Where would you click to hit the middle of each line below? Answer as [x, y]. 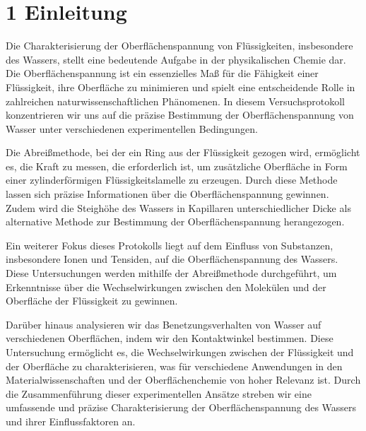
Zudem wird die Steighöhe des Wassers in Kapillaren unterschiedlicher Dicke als [178, 207]
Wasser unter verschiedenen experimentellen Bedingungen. [132, 128]
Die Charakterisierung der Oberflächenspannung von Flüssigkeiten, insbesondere [179, 46]
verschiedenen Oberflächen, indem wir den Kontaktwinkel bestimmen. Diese [170, 338]
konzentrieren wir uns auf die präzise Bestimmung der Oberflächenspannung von [180, 115]
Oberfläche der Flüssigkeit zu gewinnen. [92, 301]
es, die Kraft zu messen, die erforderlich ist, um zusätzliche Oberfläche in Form [177, 166]
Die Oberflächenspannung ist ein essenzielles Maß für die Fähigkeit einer [162, 73]
